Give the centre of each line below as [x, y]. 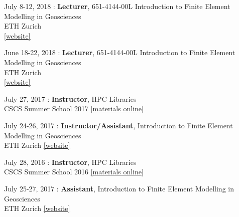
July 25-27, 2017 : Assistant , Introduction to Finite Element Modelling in [119, 188]
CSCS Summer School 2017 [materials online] [74, 109]
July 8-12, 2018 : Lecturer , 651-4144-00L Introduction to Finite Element [117, 6]
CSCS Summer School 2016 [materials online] [74, 172]
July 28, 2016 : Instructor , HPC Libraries [70, 162]
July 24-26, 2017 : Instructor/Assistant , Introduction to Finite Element [118, 125]
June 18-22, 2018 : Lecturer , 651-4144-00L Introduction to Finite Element [120, 52]
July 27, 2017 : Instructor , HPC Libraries [70, 98]
